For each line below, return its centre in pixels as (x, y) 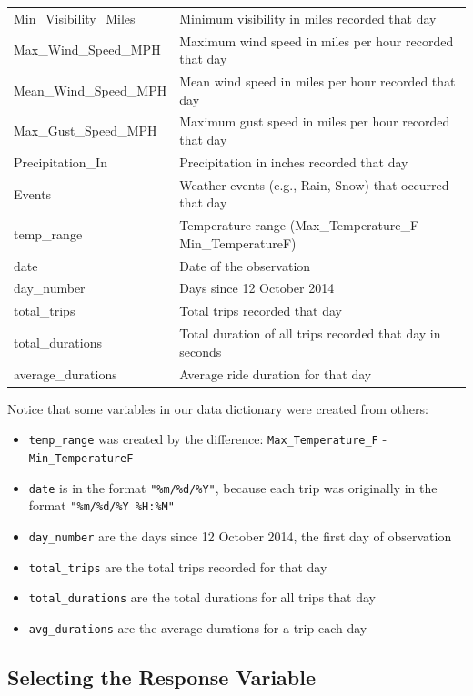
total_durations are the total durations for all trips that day (202, 597)
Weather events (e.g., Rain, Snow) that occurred (314, 184)
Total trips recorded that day (261, 311)
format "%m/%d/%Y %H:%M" (101, 505)
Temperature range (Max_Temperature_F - (303, 225)
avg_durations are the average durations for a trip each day (198, 627)
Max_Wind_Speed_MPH (87, 50)
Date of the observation (245, 265)
